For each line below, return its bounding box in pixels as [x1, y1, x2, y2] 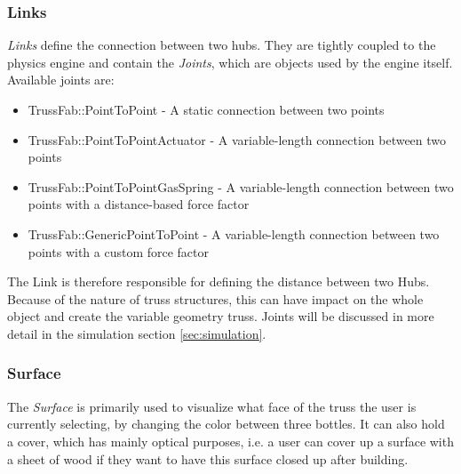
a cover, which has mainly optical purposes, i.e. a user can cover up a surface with [7, 431, 454, 450]
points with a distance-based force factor [28, 195, 250, 213]
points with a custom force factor [28, 242, 210, 261]
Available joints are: [7, 70, 115, 89]
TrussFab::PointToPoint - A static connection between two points [28, 100, 385, 118]
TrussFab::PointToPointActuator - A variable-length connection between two [28, 130, 447, 149]
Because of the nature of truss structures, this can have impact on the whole [7, 289, 424, 308]
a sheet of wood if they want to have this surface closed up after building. [7, 449, 409, 468]
